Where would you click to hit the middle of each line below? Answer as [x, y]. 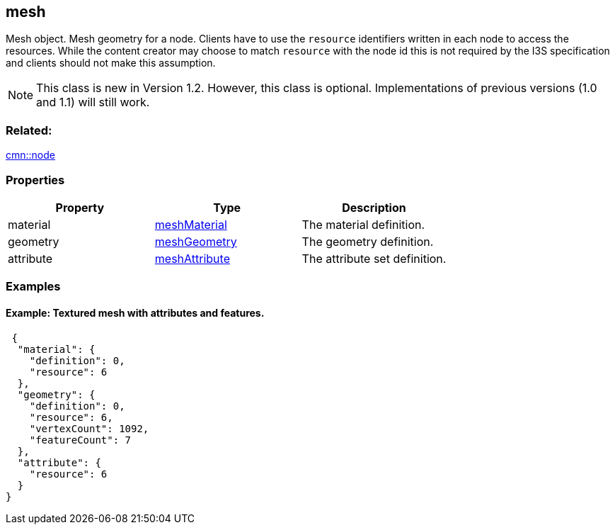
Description [374, 207]
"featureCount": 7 [80, 440]
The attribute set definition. [374, 258]
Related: [29, 130]
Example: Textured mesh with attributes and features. [135, 312]
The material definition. [363, 224]
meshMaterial [191, 224]
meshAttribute [192, 258]
